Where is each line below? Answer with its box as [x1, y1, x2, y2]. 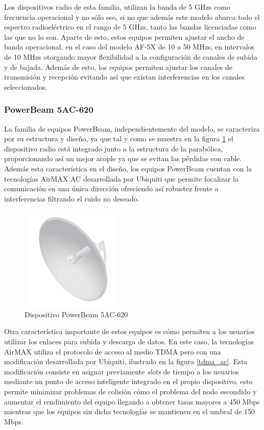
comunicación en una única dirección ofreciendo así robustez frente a [4, 183, 219, 194]
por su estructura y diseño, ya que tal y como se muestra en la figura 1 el [4, 133, 233, 144]
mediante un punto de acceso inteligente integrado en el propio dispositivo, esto [4, 376, 253, 387]
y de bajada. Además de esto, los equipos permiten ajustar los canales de [4, 61, 233, 72]
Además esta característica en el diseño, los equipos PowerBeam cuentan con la [4, 163, 252, 173]
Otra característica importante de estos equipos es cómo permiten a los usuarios [4, 326, 255, 337]
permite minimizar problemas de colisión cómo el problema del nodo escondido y [4, 386, 257, 397]
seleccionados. [4, 81, 47, 92]
